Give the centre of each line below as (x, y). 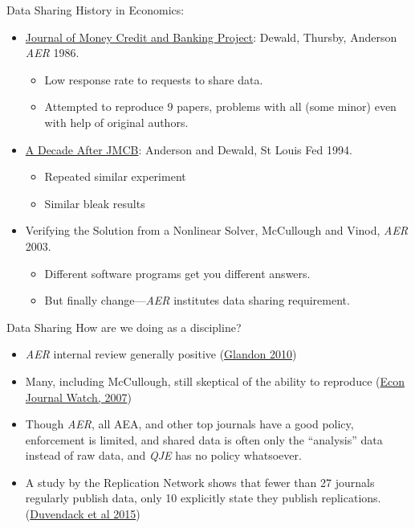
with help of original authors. (116, 122)
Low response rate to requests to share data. (154, 79)
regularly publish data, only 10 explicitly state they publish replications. (203, 498)
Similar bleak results (95, 203)
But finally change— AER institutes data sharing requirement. (197, 300)
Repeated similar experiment (115, 176)
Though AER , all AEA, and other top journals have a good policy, (189, 424)
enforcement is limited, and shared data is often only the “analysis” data (204, 439)
